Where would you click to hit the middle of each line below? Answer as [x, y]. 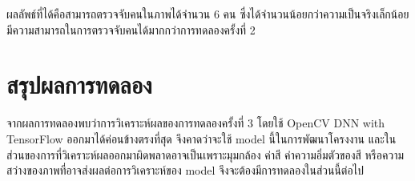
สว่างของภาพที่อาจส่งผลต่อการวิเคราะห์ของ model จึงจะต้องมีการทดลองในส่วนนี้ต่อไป [185, 170]
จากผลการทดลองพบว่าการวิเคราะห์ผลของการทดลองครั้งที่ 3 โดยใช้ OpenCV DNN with [196, 123]
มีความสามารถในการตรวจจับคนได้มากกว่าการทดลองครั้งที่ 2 [131, 29]
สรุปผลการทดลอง [79, 84]
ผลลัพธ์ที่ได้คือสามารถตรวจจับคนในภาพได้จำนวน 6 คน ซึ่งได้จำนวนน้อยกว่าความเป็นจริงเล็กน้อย [208, 14]
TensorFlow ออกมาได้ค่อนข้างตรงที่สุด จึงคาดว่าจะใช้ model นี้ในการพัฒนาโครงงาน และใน [201, 138]
